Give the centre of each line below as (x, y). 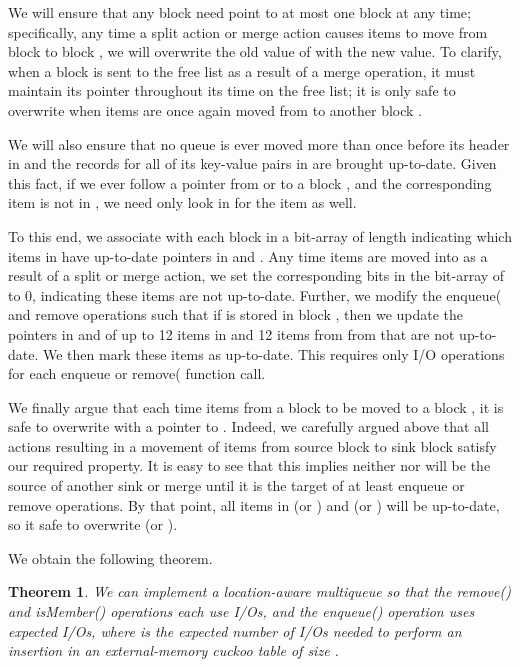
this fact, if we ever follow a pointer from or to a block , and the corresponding (250, 182)
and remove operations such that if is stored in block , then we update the (236, 314)
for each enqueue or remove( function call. (137, 373)
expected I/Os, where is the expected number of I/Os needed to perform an (235, 630)
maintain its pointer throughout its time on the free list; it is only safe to (232, 90)
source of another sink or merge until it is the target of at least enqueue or (236, 485)
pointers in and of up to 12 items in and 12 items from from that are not (231, 333)
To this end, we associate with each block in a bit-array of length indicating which (260, 235)
